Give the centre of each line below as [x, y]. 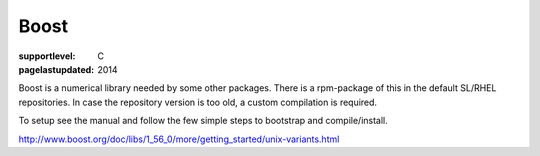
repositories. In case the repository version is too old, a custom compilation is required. [198, 102]
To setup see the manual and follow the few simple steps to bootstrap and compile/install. [203, 121]
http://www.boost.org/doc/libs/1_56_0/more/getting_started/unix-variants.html [179, 139]
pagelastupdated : [56, 69]
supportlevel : [47, 56]
